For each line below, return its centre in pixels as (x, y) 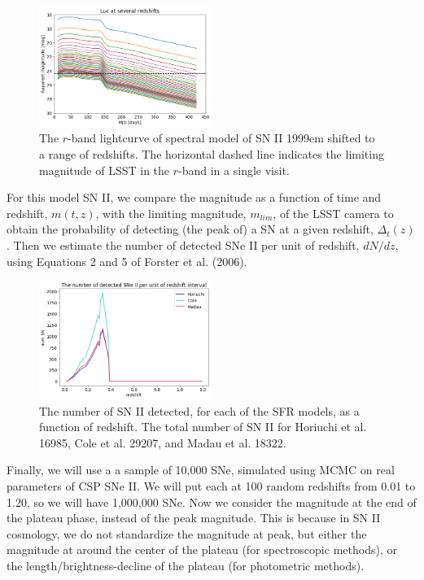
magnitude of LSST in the (105, 170)
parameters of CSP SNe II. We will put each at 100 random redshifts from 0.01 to (211, 486)
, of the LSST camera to (333, 213)
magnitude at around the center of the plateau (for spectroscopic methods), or (202, 549)
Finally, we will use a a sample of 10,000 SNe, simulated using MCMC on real (201, 470)
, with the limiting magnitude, (171, 213)
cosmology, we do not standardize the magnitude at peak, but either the (187, 533)
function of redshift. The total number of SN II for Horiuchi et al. (203, 427)
